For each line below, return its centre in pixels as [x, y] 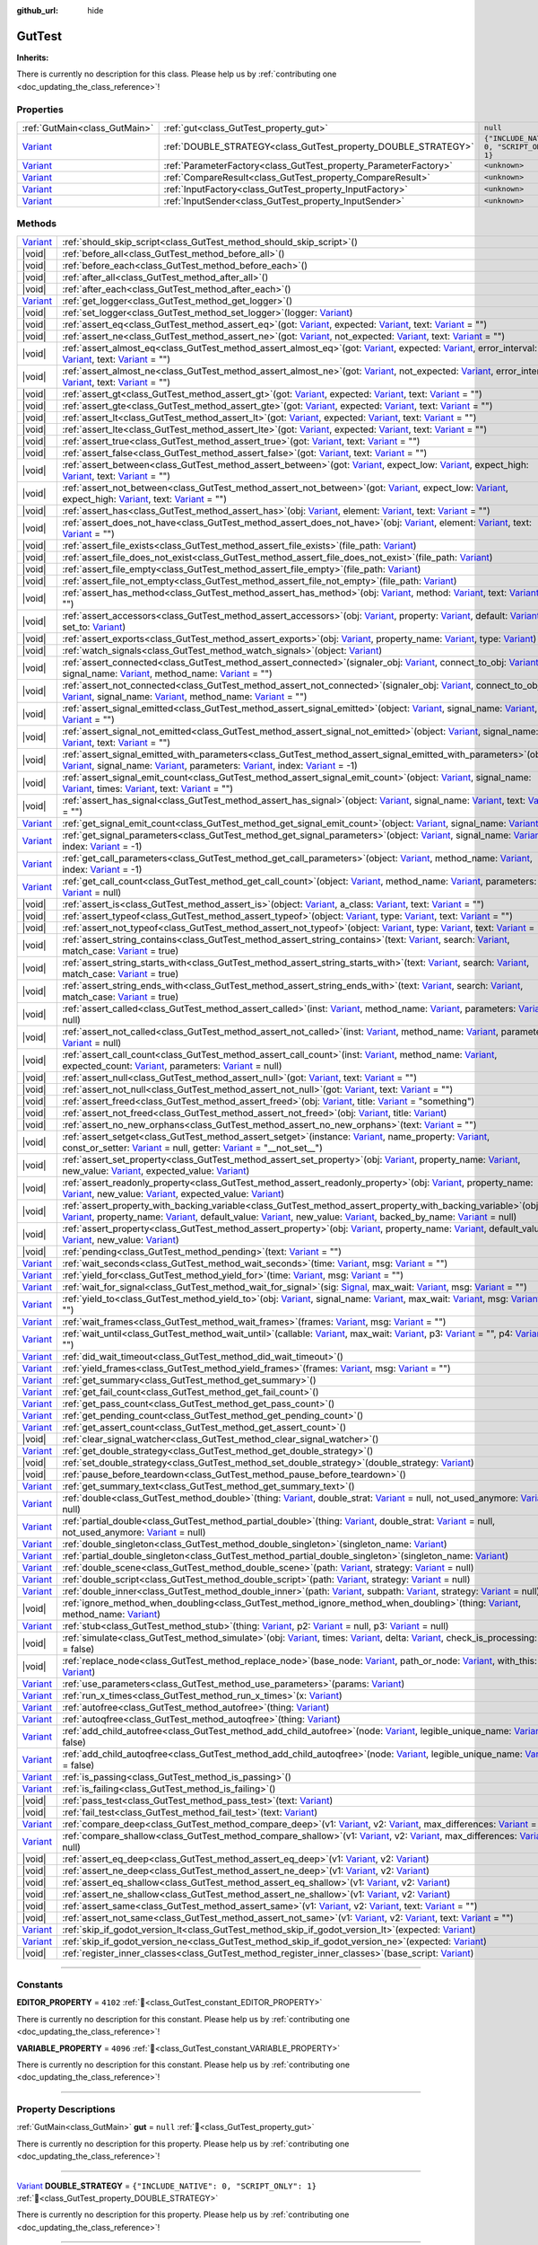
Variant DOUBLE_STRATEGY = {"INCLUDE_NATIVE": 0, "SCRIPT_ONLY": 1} [167, 2186]
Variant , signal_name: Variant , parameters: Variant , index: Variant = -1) [210, 765]
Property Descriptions [66, 2109]
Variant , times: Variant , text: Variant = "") [148, 788]
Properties [40, 110]
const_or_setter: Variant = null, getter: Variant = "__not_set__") [192, 1148]
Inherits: [33, 57]
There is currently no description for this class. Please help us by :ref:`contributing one [177, 74]
